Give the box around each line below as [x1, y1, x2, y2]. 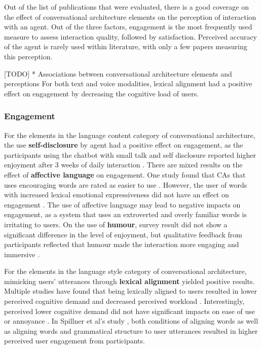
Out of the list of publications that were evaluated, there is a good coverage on [4, 2, 249, 12]
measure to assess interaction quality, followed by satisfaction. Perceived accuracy [4, 31, 257, 42]
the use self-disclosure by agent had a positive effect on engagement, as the [4, 139, 243, 150]
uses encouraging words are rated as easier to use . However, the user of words [4, 179, 247, 190]
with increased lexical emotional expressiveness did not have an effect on [4, 189, 229, 200]
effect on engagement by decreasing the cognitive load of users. [4, 88, 199, 98]
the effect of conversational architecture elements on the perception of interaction [4, 11, 256, 22]
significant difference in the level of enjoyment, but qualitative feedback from [4, 229, 242, 239]
